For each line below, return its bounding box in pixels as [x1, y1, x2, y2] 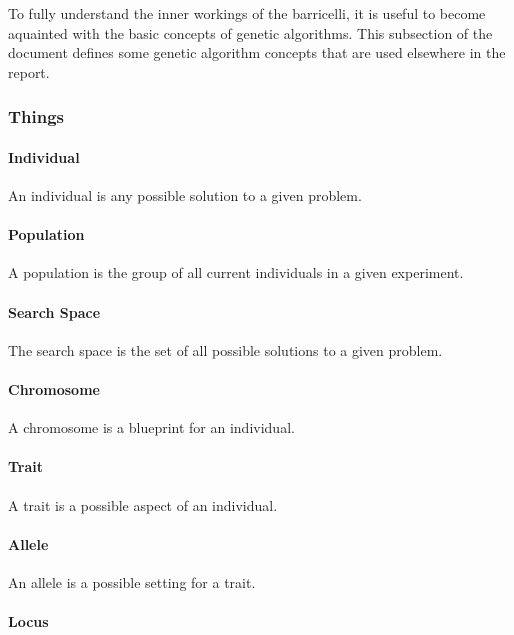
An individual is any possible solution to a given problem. [8, 185, 362, 206]
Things [8, 104, 65, 129]
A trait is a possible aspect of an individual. [8, 494, 278, 515]
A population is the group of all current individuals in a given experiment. [8, 262, 464, 283]
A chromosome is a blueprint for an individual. [8, 417, 295, 438]
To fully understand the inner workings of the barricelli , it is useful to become [8, 3, 486, 23]
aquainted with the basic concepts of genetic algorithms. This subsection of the [8, 22, 493, 43]
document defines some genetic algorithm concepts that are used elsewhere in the [8, 42, 506, 63]
